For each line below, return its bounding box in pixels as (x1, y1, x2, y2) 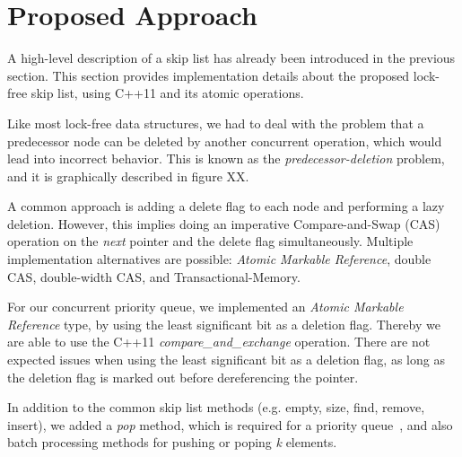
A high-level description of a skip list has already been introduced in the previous (7, 48, 456, 67)
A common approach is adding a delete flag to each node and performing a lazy (7, 197, 445, 215)
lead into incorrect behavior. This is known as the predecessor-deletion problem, (7, 149, 445, 168)
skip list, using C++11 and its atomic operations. (31, 83, 304, 102)
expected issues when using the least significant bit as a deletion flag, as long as (7, 350, 445, 369)
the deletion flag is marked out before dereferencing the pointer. (7, 367, 359, 386)
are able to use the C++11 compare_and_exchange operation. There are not (7, 332, 431, 351)
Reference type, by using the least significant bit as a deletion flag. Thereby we (7, 314, 440, 333)
